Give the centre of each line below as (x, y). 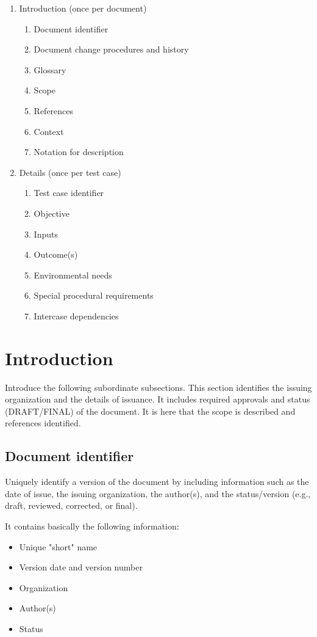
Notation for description (79, 152)
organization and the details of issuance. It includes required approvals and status (158, 399)
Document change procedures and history (111, 49)
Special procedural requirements (94, 295)
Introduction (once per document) (83, 8)
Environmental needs (73, 275)
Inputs (46, 234)
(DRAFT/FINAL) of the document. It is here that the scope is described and (150, 411)
